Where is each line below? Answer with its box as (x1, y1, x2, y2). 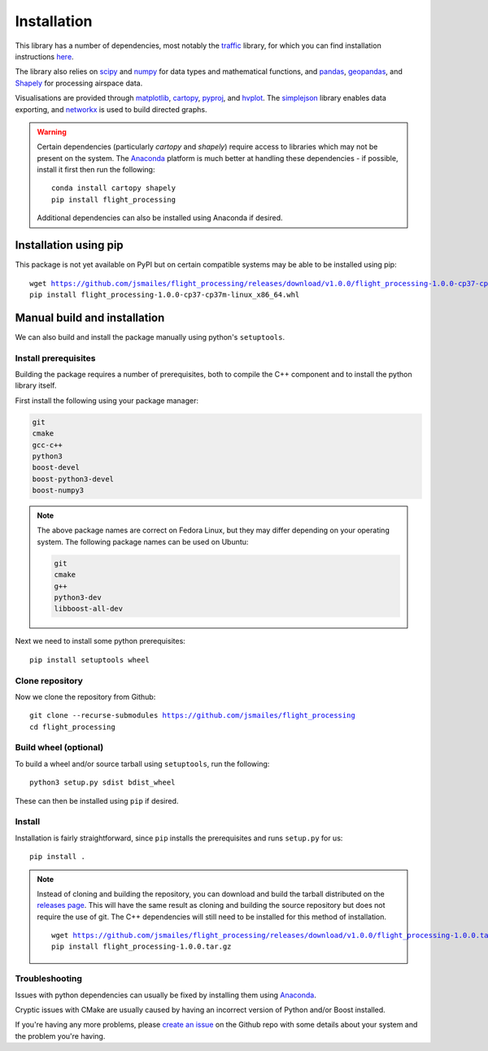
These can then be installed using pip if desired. (15, 796, 179, 806)
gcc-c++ (32, 440, 63, 449)
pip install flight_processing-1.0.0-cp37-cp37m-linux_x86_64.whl (29, 289, 300, 299)
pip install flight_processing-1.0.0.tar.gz (51, 942, 232, 951)
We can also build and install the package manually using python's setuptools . (15, 332, 285, 341)
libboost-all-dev (54, 604, 124, 614)
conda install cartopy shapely (51, 184, 176, 193)
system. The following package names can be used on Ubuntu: (37, 536, 249, 546)
